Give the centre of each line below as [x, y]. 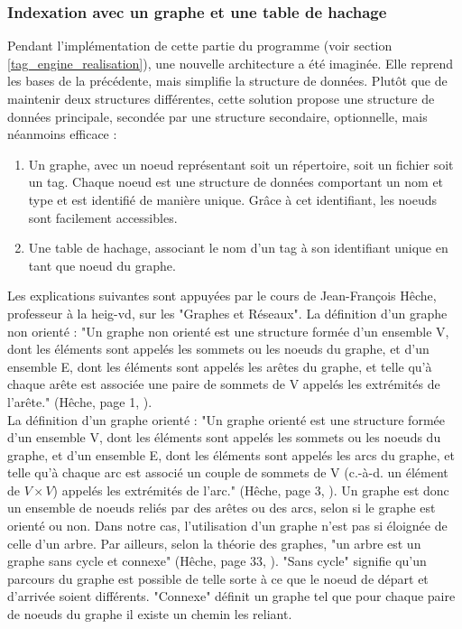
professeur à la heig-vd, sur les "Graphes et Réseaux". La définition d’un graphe [227, 313]
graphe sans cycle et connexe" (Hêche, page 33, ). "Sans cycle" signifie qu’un [217, 561]
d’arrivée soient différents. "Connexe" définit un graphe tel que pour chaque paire [231, 596]
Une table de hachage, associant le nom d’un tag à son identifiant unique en [238, 248]
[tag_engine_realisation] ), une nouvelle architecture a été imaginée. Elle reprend [230, 63]
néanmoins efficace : [62, 134]
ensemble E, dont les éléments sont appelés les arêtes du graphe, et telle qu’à [220, 366]
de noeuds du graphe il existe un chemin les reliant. [150, 614]
